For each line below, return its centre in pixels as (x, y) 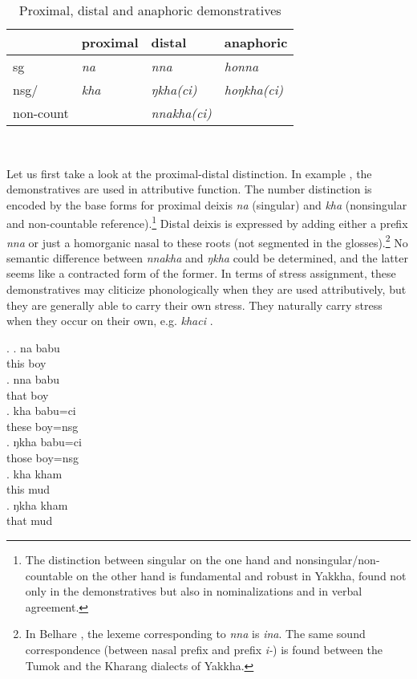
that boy (28, 394)
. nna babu (33, 379)
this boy (26, 363)
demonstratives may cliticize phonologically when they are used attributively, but (206, 289)
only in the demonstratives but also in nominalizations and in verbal (194, 591)
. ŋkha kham (37, 504)
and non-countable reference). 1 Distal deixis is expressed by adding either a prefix (207, 222)
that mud (30, 520)
